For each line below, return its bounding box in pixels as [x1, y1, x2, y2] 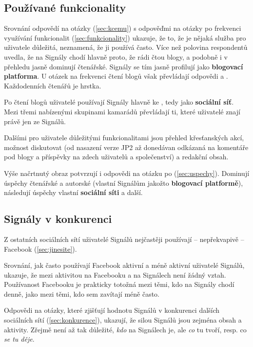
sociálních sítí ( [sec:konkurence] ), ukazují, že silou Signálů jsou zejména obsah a [4, 315, 242, 325]
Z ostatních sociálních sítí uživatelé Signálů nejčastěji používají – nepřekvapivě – [4, 234, 244, 244]
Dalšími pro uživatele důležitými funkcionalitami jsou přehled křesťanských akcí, [4, 132, 244, 143]
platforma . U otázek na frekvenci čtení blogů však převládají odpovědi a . [4, 71, 228, 81]
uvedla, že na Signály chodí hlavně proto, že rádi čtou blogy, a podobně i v [4, 51, 228, 62]
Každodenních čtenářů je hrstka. [4, 80, 101, 90]
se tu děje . [4, 334, 35, 344]
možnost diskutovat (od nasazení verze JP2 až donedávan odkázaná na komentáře [4, 142, 249, 152]
